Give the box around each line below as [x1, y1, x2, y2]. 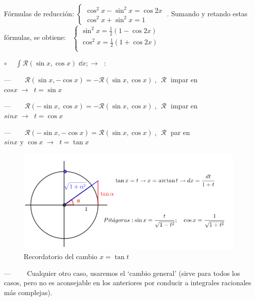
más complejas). [4, 287, 52, 297]
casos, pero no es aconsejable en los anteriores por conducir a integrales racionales [4, 277, 252, 288]
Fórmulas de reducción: [4, 8, 74, 18]
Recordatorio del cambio [24, 251, 98, 261]
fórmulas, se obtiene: [4, 32, 66, 42]
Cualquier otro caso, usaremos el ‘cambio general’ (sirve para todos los [27, 268, 240, 278]
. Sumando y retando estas [167, 8, 248, 18]
